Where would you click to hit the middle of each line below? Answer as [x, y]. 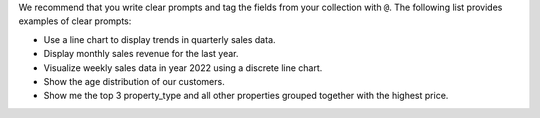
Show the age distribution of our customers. [134, 81]
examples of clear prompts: [75, 21]
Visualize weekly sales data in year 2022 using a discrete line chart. [183, 67]
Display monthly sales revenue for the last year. [141, 54]
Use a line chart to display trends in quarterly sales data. [159, 39]
